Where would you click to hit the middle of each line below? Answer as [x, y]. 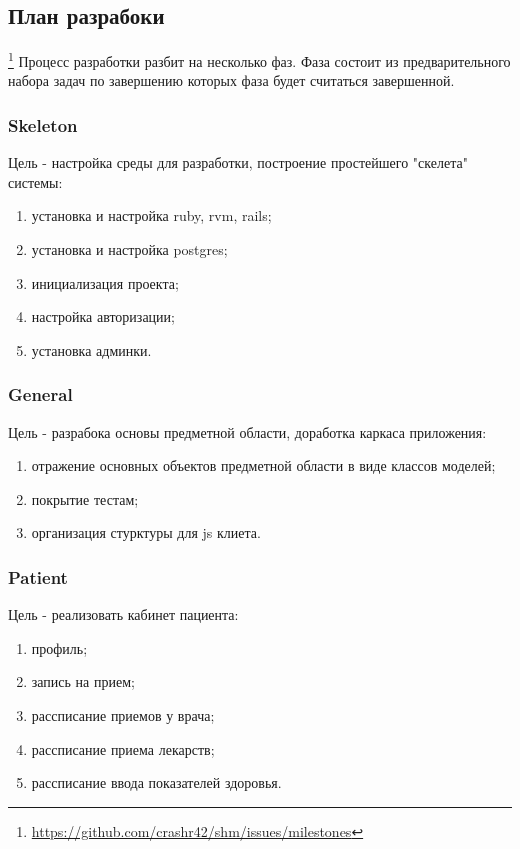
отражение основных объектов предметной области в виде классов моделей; [263, 465]
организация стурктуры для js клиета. [146, 532]
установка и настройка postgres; [129, 249]
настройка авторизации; [103, 316]
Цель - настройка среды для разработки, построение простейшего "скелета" [238, 162]
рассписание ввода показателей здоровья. [156, 782]
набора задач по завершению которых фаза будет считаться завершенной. [231, 80]
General [40, 394]
